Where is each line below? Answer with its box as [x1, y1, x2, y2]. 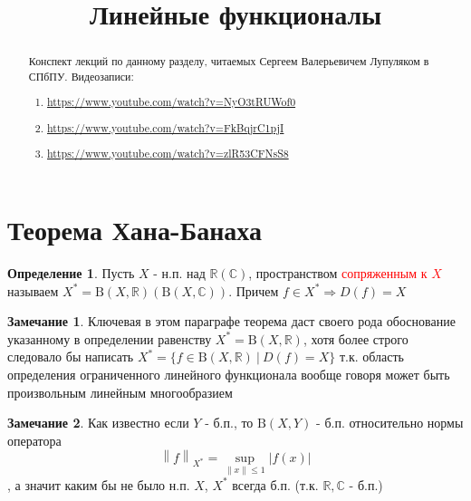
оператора [7, 430, 62, 449]
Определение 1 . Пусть [7, 264, 135, 283]
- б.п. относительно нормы [316, 413, 464, 432]
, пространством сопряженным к [248, 264, 428, 283]
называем [7, 281, 59, 300]
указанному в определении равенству [7, 329, 212, 348]
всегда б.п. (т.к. [232, 475, 319, 494]
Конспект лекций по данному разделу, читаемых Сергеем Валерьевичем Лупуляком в [28, 53, 429, 69]
